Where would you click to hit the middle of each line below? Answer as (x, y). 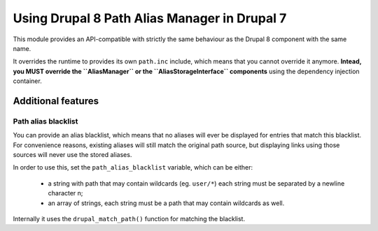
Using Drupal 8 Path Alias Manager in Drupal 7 (150, 18)
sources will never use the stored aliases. (72, 155)
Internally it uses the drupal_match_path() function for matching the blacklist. (129, 219)
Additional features (56, 101)
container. (27, 81)
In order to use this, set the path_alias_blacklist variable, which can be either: (133, 167)
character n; (65, 193)
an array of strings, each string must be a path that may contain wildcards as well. (166, 203)
